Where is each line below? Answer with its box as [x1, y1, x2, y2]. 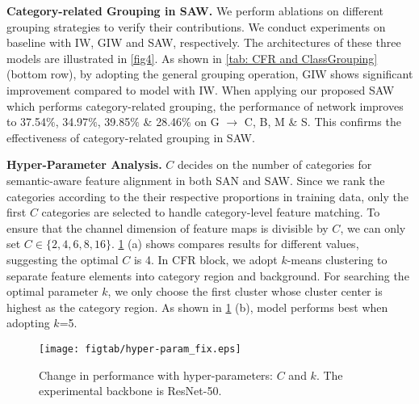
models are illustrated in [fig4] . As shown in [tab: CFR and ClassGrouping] [6, 49, 378, 66]
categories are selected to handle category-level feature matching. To [41, 204, 380, 221]
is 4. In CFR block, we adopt [133, 250, 278, 267]
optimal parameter [6, 283, 98, 300]
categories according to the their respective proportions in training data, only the [6, 187, 409, 204]
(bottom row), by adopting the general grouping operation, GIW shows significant [6, 65, 413, 82]
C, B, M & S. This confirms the [244, 113, 401, 130]
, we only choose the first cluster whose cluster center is [107, 283, 383, 300]
